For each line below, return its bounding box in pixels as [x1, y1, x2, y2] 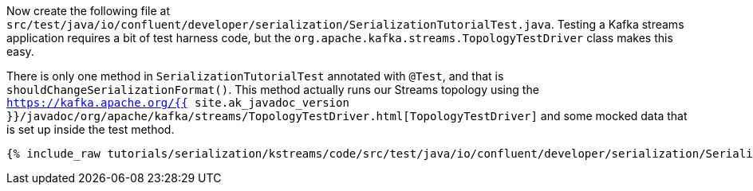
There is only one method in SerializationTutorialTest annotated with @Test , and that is [6, 69, 504, 83]
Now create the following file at [6, 4, 171, 18]
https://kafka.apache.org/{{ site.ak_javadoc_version [6, 96, 349, 109]
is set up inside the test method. [6, 123, 175, 136]
